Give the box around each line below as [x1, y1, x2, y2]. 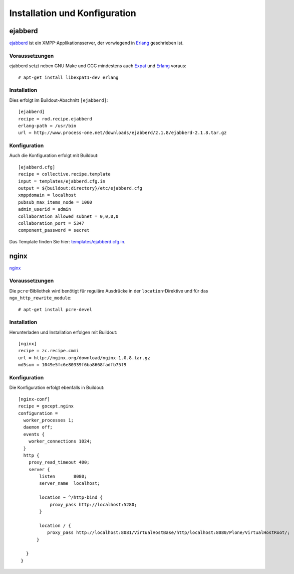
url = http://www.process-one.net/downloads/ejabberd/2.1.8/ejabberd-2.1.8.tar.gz [18, 130, 227, 135]
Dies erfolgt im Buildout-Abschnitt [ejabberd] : [9, 97, 108, 103]
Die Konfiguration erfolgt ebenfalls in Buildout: [9, 384, 105, 391]
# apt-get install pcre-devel [18, 307, 93, 312]
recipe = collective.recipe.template [18, 171, 111, 177]
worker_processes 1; [23, 417, 74, 423]
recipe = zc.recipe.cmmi [18, 348, 79, 354]
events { [23, 432, 45, 437]
